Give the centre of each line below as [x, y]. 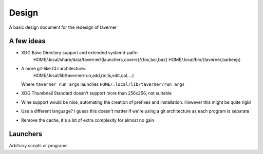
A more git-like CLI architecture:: [54, 69]
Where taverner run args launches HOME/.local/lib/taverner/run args [103, 84]
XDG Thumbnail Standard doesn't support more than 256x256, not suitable [96, 93]
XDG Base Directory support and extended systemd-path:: [80, 53]
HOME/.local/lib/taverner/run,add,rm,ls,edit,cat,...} [84, 75]
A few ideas [27, 41]
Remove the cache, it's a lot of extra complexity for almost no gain [88, 120]
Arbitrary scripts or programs [38, 146]
